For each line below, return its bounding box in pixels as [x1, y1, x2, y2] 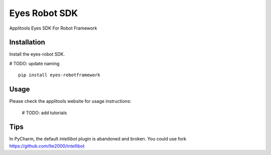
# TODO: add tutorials [22, 109, 67, 115]
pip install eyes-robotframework [18, 72, 100, 78]
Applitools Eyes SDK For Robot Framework [9, 25, 97, 31]
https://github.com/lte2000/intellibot [9, 143, 85, 149]
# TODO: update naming [9, 60, 60, 66]
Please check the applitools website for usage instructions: [9, 98, 131, 104]
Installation [9, 38, 45, 47]
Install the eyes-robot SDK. [9, 51, 65, 57]
